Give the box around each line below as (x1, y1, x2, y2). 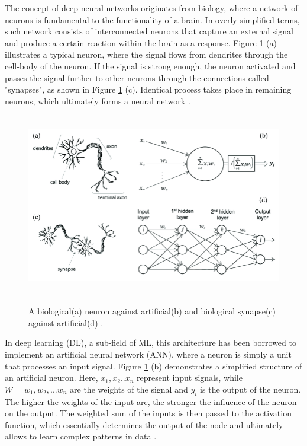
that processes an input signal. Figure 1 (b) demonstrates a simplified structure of (5, 359, 302, 372)
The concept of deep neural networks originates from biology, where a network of (5, 2, 298, 14)
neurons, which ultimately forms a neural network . (5, 94, 190, 107)
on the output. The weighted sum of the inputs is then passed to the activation (5, 407, 292, 419)
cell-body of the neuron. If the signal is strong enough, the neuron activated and (5, 59, 296, 72)
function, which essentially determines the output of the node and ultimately (5, 418, 283, 431)
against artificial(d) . (28, 316, 104, 329)
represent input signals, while (137, 371, 243, 384)
